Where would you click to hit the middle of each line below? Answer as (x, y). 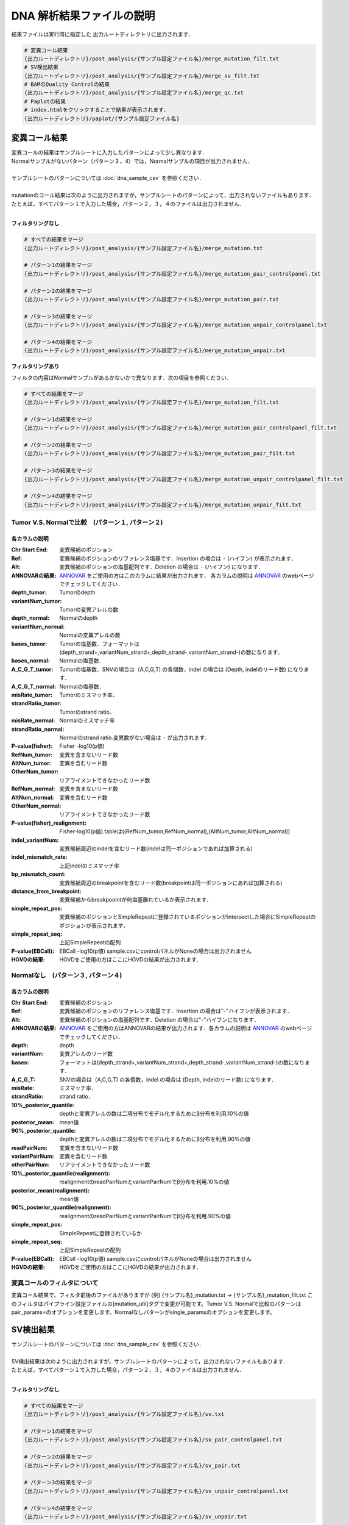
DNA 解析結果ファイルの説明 (83, 16)
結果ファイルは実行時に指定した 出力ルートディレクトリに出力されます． (103, 34)
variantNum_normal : (38, 626)
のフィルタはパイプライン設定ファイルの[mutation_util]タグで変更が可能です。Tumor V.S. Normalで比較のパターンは (156, 1304)
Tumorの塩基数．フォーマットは (100, 644)
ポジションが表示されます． (94, 925)
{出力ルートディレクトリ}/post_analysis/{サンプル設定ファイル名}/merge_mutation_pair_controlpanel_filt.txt (181, 428)
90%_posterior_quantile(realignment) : (61, 1207)
